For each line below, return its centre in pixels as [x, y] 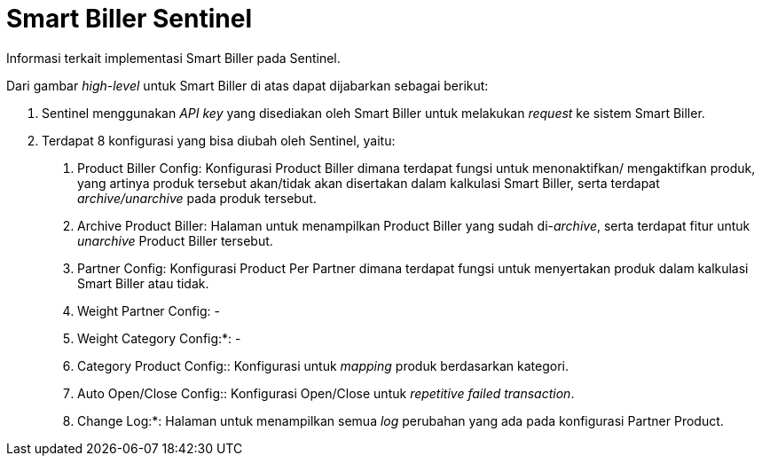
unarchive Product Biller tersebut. [175, 240]
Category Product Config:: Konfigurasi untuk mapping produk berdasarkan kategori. [323, 365]
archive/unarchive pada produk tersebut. [197, 198]
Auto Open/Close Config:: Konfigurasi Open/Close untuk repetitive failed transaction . [326, 393]
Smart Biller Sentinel [129, 19]
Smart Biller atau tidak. [143, 283]
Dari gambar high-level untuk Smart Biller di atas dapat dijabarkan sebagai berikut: [247, 85]
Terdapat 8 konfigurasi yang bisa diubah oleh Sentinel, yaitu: [219, 140]
